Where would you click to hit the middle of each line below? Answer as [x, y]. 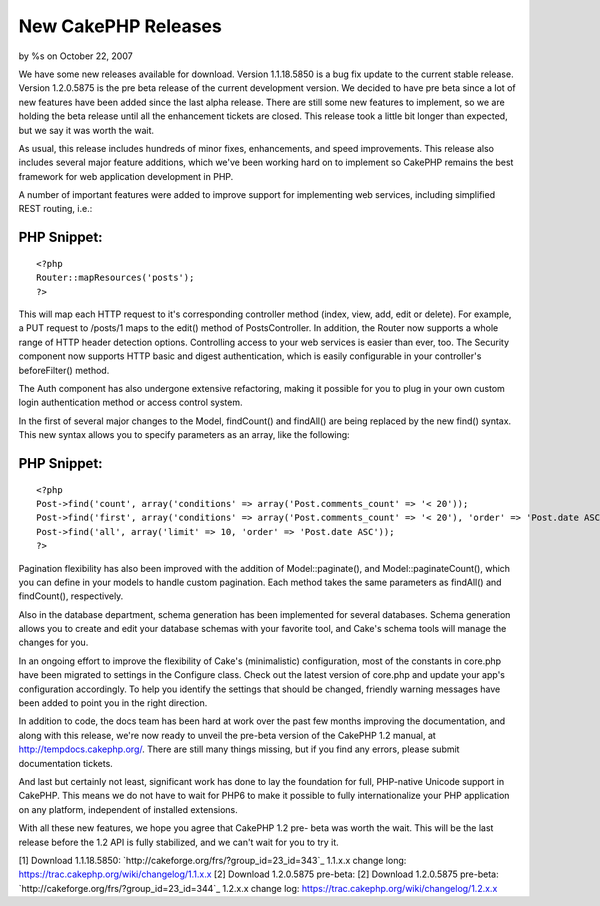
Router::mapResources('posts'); [115, 278]
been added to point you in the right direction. [113, 703]
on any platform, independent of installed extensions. [128, 809]
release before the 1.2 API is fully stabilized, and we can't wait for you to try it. [178, 842]
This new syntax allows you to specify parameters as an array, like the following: [184, 435]
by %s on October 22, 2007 [76, 56]
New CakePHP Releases [120, 26]
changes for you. [53, 642]
